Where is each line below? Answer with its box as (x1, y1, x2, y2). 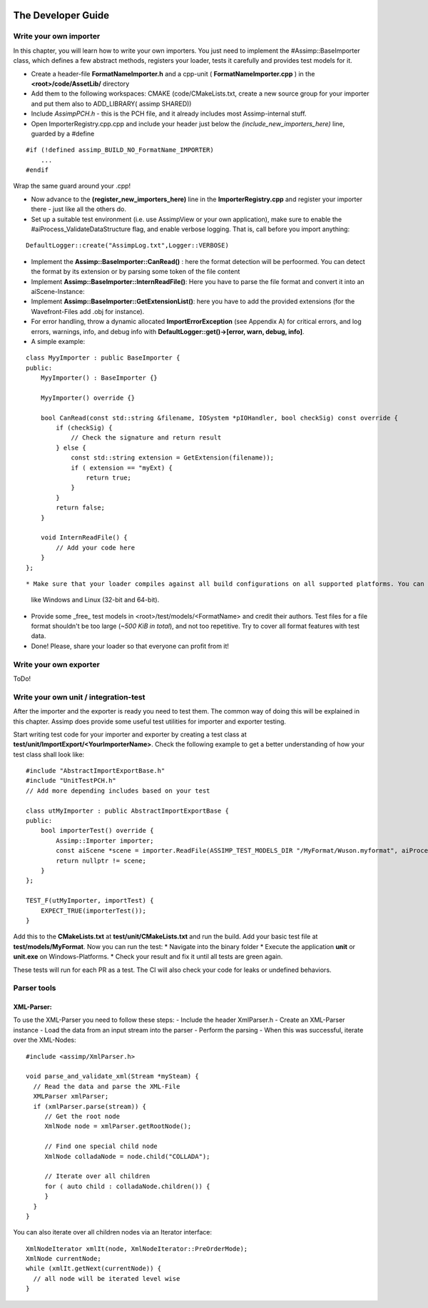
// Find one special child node (44, 1142, 158, 1150)
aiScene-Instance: (31, 287, 85, 295)
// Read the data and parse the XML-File (33, 1082, 180, 1090)
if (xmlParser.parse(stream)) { (33, 1102, 146, 1110)
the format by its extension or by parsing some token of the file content (31, 268, 240, 276)
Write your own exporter (13, 659, 100, 669)
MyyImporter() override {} (40, 393, 136, 402)
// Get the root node (44, 1112, 121, 1120)
